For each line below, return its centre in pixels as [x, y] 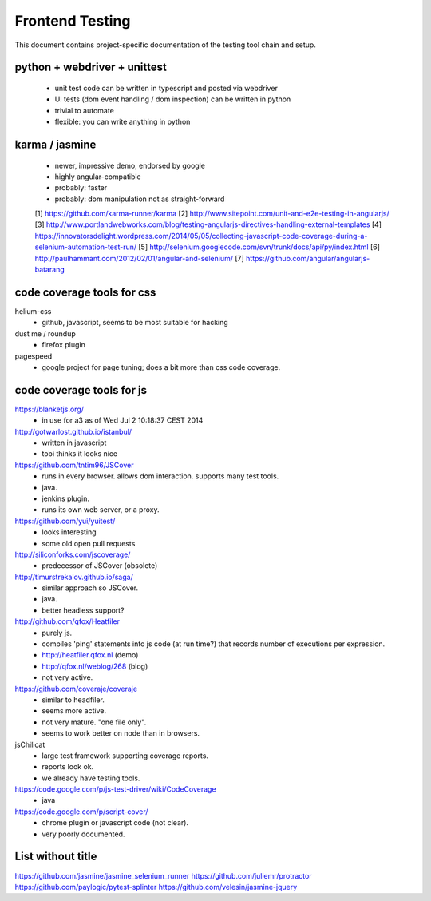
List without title [56, 857]
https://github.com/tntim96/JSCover [74, 465]
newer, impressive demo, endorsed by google [130, 165]
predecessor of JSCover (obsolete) [100, 566]
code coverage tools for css [85, 292]
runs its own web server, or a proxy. [101, 510]
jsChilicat [30, 744]
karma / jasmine [55, 144]
